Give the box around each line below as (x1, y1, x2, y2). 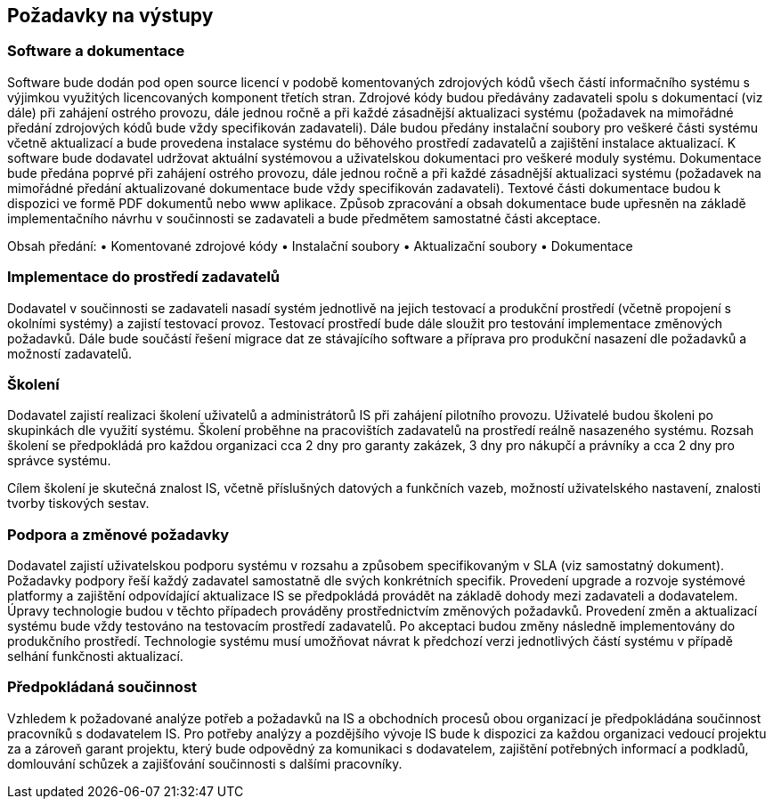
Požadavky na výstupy (7, 4, 214, 27)
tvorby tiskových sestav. (7, 496, 150, 512)
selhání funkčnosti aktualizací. (7, 649, 183, 665)
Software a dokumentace (7, 42, 185, 60)
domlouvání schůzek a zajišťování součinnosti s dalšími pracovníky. (7, 755, 403, 771)
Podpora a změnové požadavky (7, 525, 230, 544)
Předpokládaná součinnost (7, 678, 198, 697)
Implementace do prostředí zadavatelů (7, 268, 281, 286)
